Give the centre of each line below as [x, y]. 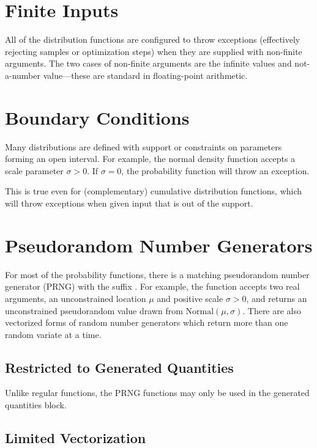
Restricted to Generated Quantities [119, 367]
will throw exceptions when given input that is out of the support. [129, 203]
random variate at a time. [53, 334]
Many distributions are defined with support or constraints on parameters [144, 146]
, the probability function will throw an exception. [215, 170]
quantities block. [36, 405]
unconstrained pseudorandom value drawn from [94, 310]
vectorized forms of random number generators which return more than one [147, 322]
